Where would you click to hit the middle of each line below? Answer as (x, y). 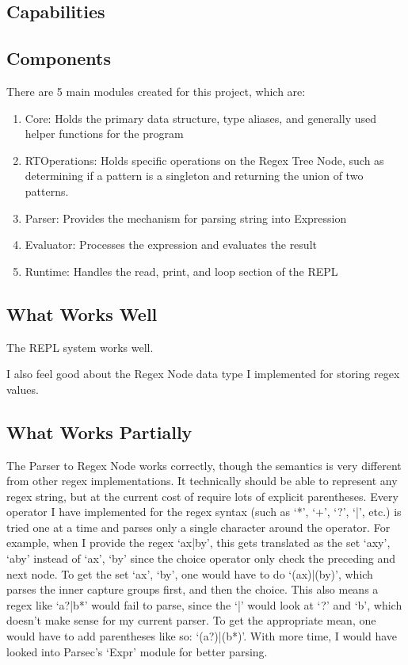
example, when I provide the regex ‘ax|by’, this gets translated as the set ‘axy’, (198, 543)
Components (59, 58)
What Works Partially (99, 432)
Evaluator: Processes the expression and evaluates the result (171, 245)
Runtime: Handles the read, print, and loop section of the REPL (181, 271)
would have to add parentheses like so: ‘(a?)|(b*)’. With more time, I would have (202, 636)
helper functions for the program (104, 134)
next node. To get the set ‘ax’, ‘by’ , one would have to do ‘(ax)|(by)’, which (190, 573)
